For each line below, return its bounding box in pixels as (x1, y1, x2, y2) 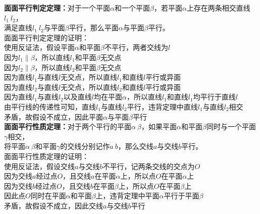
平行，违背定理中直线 (127, 101, 198, 112)
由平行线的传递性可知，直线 (4, 101, 96, 112)
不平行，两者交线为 (104, 42, 168, 52)
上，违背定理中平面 (95, 190, 160, 201)
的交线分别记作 (60, 141, 110, 151)
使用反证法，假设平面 (4, 42, 75, 52)
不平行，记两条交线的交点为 (102, 161, 195, 171)
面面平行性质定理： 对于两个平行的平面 (4, 121, 131, 132)
